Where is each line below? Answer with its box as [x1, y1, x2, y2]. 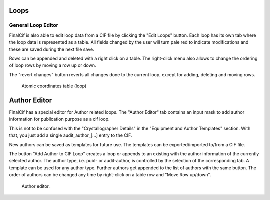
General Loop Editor [9, 22, 58, 29]
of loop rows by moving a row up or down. [9, 62, 96, 68]
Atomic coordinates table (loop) [21, 83, 87, 89]
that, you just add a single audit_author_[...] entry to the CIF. [9, 132, 132, 138]
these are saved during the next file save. [9, 46, 94, 52]
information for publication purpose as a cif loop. [9, 116, 110, 122]
